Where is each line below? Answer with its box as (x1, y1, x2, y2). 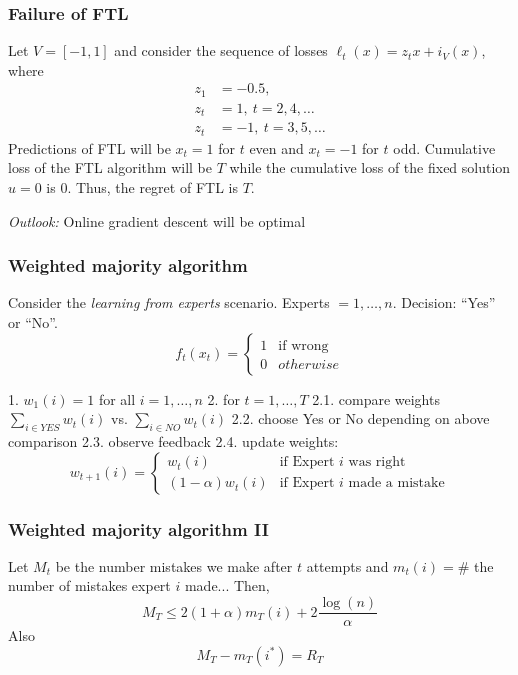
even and (249, 137, 304, 158)
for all (98, 388, 136, 409)
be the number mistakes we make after (55, 555, 293, 576)
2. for (207, 388, 240, 409)
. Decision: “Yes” (392, 292, 496, 313)
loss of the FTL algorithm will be (8, 157, 212, 178)
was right (348, 455, 406, 470)
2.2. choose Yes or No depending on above (231, 408, 490, 429)
